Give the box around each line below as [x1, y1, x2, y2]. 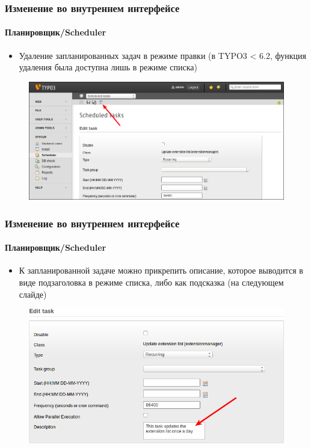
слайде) [19, 287, 47, 300]
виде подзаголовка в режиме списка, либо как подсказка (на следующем [19, 275, 284, 288]
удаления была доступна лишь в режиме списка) [19, 61, 197, 73]
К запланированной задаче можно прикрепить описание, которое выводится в [19, 264, 303, 277]
